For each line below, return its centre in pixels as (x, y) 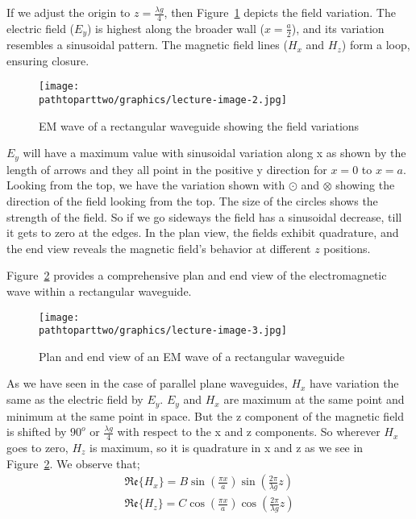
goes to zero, (37, 447)
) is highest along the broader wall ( (175, 28)
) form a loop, (376, 45)
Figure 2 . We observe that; (73, 463)
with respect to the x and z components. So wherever (249, 432)
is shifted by (37, 432)
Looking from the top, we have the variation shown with (146, 185)
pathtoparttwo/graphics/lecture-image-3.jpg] (163, 331)
